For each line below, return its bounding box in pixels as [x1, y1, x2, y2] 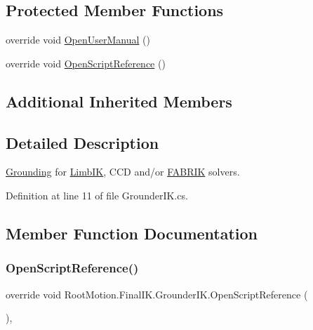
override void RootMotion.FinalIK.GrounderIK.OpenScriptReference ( [6, 286, 308, 301]
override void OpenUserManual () [6, 32, 150, 47]
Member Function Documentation [6, 222, 258, 244]
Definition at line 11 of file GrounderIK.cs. [6, 187, 188, 202]
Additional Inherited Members [6, 90, 232, 112]
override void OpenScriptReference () [6, 55, 166, 70]
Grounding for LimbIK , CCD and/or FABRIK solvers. [6, 164, 240, 179]
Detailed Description [6, 131, 159, 153]
